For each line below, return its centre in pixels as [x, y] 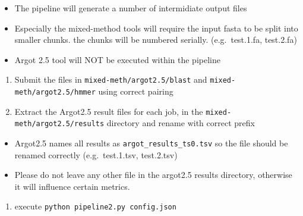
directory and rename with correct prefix [181, 123]
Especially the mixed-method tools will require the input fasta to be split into [156, 28]
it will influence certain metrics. [72, 186]
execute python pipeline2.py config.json [95, 206]
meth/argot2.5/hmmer [55, 93]
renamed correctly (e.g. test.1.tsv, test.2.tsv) [96, 154]
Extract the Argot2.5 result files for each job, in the [109, 111]
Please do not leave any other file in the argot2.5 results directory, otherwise [153, 175]
